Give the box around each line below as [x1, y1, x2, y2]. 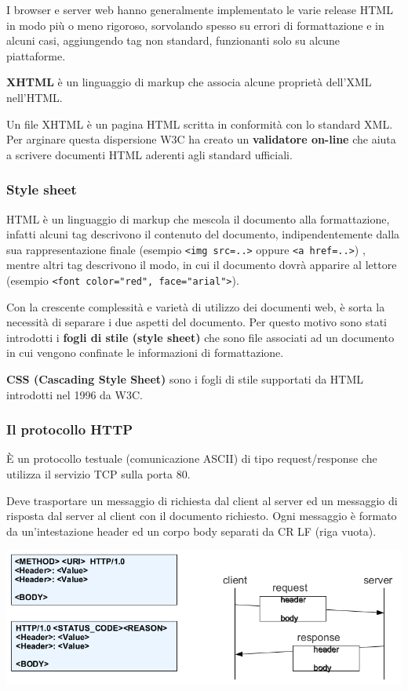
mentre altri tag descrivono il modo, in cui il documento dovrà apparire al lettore [6, 256, 397, 273]
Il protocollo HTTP [6, 420, 133, 439]
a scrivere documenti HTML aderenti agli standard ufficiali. [6, 146, 293, 162]
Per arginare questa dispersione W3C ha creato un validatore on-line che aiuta [6, 131, 396, 147]
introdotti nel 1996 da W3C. [6, 386, 143, 402]
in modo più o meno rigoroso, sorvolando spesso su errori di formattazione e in [6, 16, 384, 33]
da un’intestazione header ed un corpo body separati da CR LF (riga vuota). [6, 522, 377, 539]
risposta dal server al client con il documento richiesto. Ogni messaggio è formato [6, 507, 397, 524]
